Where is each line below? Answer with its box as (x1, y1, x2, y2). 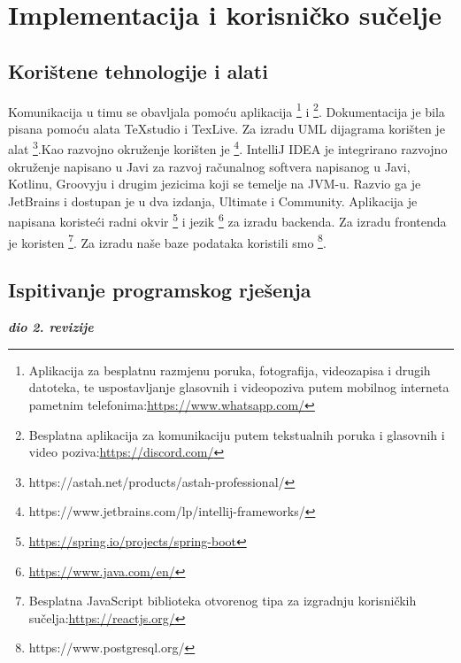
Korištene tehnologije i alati (8, 57, 268, 84)
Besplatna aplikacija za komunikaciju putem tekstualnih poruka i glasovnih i (28, 425, 445, 443)
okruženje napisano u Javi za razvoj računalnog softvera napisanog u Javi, (8, 157, 411, 175)
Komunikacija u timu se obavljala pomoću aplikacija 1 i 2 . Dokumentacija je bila (8, 99, 445, 120)
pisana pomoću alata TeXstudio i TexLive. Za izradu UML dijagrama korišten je (8, 119, 445, 137)
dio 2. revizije (8, 318, 94, 336)
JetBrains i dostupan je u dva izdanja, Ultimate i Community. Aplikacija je (8, 191, 418, 210)
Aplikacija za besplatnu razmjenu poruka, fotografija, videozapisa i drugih (28, 360, 431, 379)
